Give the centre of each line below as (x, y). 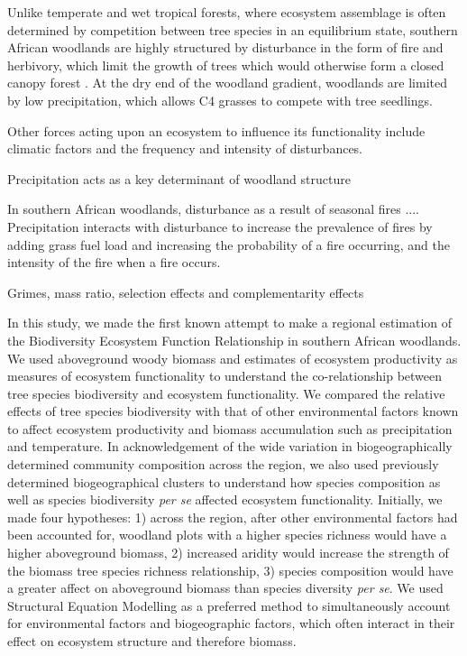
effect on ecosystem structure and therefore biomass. (152, 641)
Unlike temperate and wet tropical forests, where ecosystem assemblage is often (227, 12)
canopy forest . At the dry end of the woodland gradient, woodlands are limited (228, 83)
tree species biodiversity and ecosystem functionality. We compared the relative (226, 393)
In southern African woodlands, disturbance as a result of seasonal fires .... (214, 209)
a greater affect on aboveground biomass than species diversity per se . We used (225, 588)
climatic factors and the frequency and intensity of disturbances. (185, 148)
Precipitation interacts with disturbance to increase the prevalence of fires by (220, 226)
